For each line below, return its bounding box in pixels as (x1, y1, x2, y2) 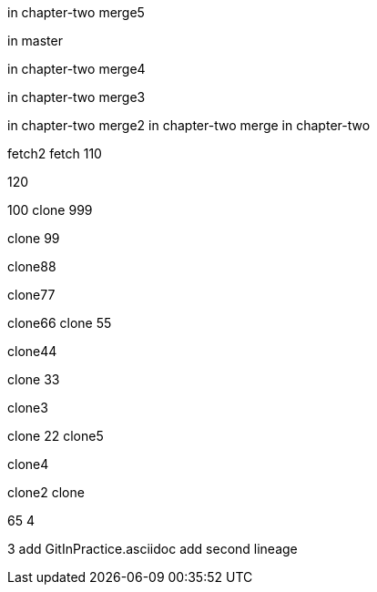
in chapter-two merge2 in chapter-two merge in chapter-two (7, 117, 371, 133)
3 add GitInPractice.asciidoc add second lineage (7, 541, 298, 556)
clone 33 (7, 372, 60, 387)
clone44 (7, 343, 57, 359)
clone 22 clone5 (7, 428, 104, 444)
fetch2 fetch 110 (7, 146, 102, 161)
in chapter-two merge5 (7, 5, 145, 20)
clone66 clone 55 (7, 315, 112, 331)
